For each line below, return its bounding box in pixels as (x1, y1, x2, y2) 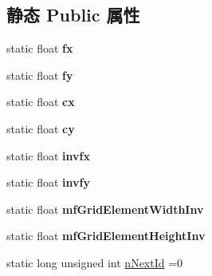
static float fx (6, 40, 73, 57)
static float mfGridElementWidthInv (6, 200, 204, 217)
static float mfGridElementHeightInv (6, 227, 206, 244)
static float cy (6, 120, 75, 136)
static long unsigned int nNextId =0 (6, 254, 183, 270)
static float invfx (6, 147, 90, 164)
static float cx (6, 93, 75, 110)
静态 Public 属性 (6, 2, 140, 27)
